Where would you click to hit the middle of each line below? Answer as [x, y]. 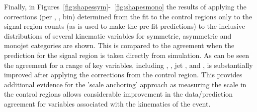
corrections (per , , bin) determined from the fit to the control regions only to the [128, 16]
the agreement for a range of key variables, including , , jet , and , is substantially [128, 65]
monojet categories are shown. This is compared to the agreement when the [119, 45]
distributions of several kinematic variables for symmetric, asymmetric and [118, 35]
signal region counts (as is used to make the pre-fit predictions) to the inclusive [125, 26]
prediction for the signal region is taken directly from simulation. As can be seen [127, 55]
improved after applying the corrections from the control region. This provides [123, 75]
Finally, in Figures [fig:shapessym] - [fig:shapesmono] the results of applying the [125, 6]
